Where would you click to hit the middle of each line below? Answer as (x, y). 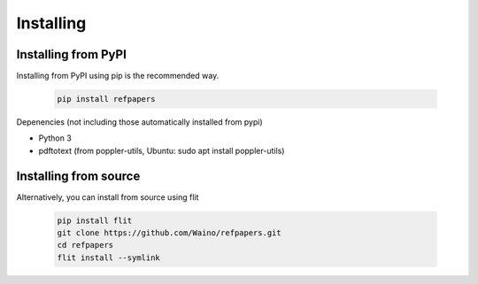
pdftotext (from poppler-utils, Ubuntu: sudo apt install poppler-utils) (162, 150)
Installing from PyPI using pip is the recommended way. (118, 76)
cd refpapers (85, 245)
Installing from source (78, 176)
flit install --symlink (109, 257)
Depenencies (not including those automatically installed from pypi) (139, 122)
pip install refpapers (106, 99)
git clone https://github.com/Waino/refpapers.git (170, 233)
